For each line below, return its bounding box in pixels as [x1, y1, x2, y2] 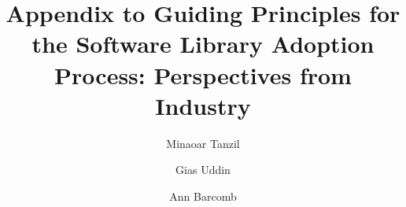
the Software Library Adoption [31, 28, 375, 60]
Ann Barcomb [169, 187, 237, 204]
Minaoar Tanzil [166, 135, 240, 151]
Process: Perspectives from [54, 58, 352, 91]
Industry [155, 89, 251, 121]
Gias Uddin [175, 161, 231, 178]
